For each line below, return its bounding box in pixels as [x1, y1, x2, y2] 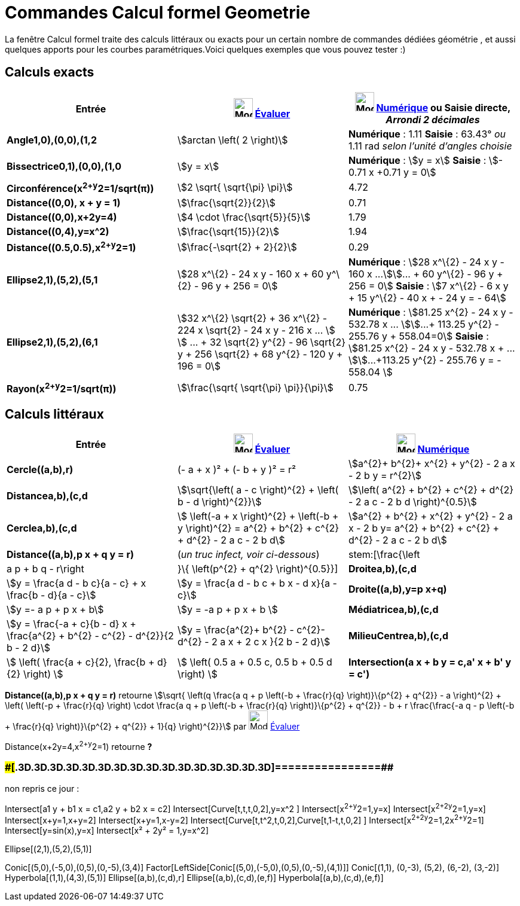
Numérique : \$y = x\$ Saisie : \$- [348, 154, 503, 166]
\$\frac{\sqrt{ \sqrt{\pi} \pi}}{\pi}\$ [177, 381, 334, 393]
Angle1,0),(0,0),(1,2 [7, 133, 97, 146]
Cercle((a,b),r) [7, 463, 74, 476]
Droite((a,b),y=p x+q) [348, 583, 447, 596]
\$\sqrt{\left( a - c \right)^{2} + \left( [177, 484, 339, 496]
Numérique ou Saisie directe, [376, 101, 511, 114]
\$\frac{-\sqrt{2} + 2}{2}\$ [177, 240, 297, 253]
